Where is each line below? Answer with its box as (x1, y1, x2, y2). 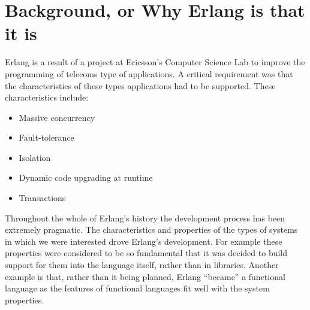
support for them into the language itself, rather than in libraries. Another (5, 259, 279, 271)
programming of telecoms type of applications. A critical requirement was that (5, 67, 293, 80)
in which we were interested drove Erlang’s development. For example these (5, 235, 282, 247)
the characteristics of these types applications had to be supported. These (5, 79, 276, 92)
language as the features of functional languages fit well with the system (5, 282, 270, 294)
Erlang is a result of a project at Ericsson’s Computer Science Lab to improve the (5, 56, 305, 68)
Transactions (19, 192, 66, 204)
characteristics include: (5, 91, 89, 104)
